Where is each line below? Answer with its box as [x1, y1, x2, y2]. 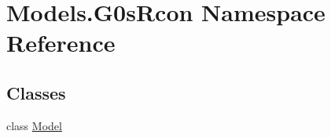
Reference [6, 27, 116, 59]
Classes [6, 80, 66, 104]
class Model [6, 117, 62, 133]
